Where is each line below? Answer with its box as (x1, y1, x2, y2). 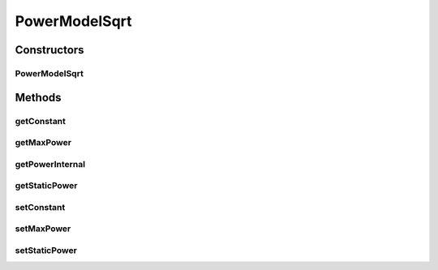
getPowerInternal (15, 158, 85, 169)
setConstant (15, 201, 66, 212)
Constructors (15, 43, 84, 57)
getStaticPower (15, 180, 78, 191)
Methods (15, 90, 62, 105)
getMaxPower (15, 137, 72, 148)
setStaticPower (15, 244, 77, 255)
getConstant (15, 115, 67, 126)
